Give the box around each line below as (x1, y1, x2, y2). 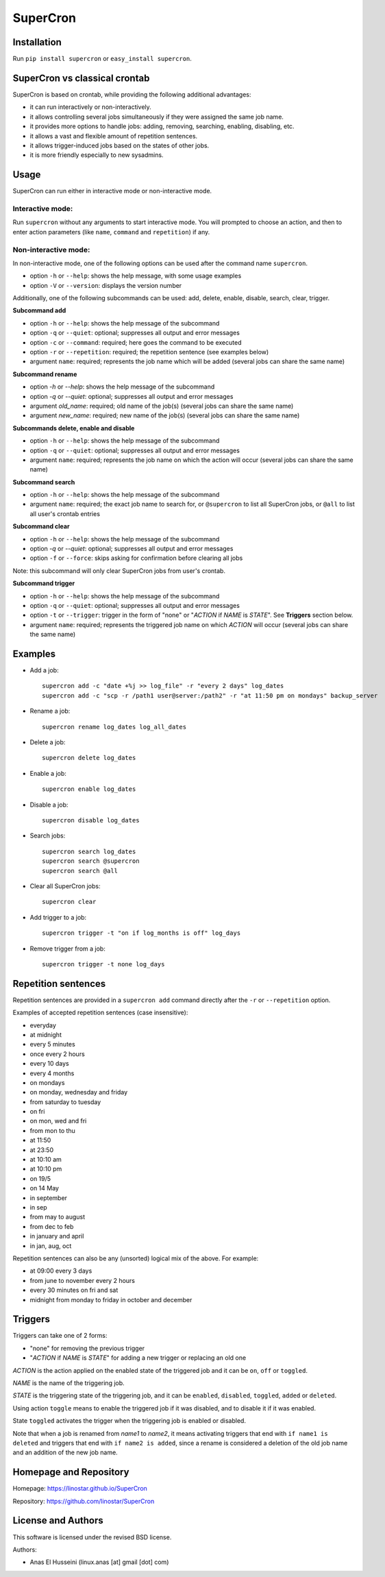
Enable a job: (29, 769, 66, 777)
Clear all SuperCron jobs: (29, 881, 101, 890)
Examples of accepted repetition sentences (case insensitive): (12, 1008, 188, 1017)
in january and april (29, 1232, 84, 1240)
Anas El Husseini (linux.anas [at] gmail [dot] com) (29, 1558, 169, 1566)
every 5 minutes (29, 1040, 75, 1049)
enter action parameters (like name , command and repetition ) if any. (12, 228, 210, 236)
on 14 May (29, 1184, 60, 1193)
